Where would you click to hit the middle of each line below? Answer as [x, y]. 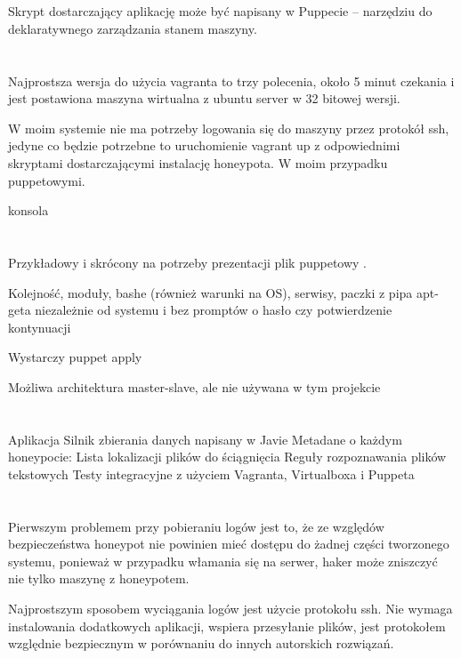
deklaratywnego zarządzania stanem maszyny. [133, 28]
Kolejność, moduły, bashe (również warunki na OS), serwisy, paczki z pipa [210, 292]
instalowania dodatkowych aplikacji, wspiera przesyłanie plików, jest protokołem [227, 626]
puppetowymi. [47, 180]
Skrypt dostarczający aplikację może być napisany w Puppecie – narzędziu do [220, 11]
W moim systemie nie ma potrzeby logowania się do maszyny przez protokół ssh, [229, 128]
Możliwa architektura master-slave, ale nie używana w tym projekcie [194, 386]
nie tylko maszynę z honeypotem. [99, 578]
